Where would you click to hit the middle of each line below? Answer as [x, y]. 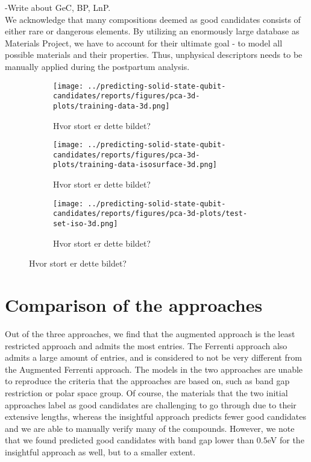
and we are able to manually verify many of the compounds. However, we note [150, 428]
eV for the [286, 440]
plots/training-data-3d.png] [112, 106]
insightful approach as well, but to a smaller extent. [100, 451]
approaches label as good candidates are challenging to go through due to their [151, 404]
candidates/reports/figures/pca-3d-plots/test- [150, 214]
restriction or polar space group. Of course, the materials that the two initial [146, 392]
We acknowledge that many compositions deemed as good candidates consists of [153, 19]
